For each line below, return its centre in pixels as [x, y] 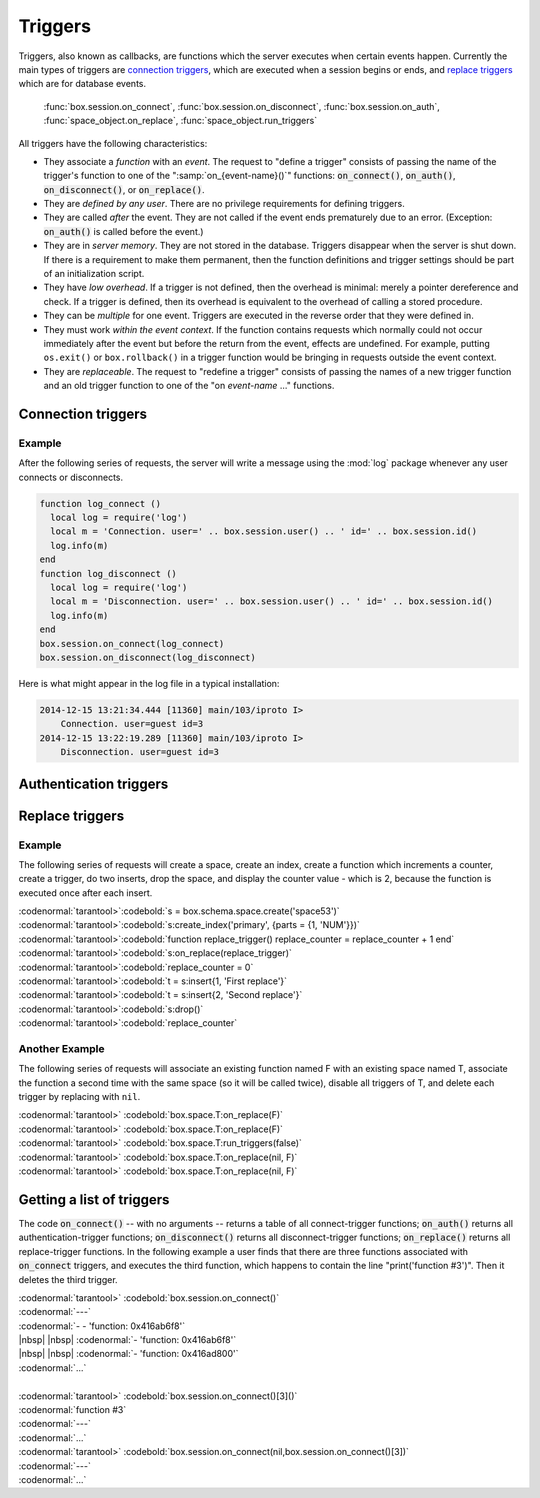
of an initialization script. [94, 274]
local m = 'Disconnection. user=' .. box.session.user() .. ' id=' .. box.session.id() [272, 601]
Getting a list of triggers [94, 1199]
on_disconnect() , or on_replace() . [124, 189]
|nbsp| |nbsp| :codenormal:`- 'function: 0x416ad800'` [128, 1354]
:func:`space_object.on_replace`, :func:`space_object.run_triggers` [180, 121]
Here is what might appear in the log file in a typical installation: [149, 683]
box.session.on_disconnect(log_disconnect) [148, 657]
